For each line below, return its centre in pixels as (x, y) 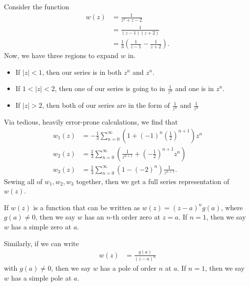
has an (94, 217)
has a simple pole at (41, 278)
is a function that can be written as (86, 207)
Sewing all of (23, 181)
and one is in (194, 88)
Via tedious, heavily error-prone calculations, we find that (91, 122)
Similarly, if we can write (42, 243)
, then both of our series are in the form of (106, 105)
